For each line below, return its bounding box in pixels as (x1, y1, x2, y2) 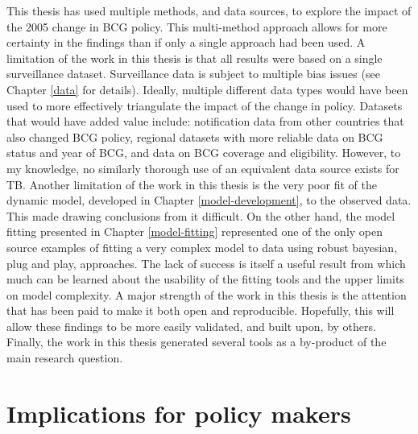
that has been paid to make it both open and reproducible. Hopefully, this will (6, 302, 395, 319)
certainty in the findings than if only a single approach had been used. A (6, 34, 366, 51)
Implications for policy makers (6, 396, 351, 429)
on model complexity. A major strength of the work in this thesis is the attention (6, 286, 407, 303)
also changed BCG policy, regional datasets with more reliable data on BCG (6, 128, 383, 145)
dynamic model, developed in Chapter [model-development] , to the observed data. (6, 192, 412, 209)
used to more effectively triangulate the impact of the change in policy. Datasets (6, 97, 403, 114)
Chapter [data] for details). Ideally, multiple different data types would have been (6, 81, 408, 97)
